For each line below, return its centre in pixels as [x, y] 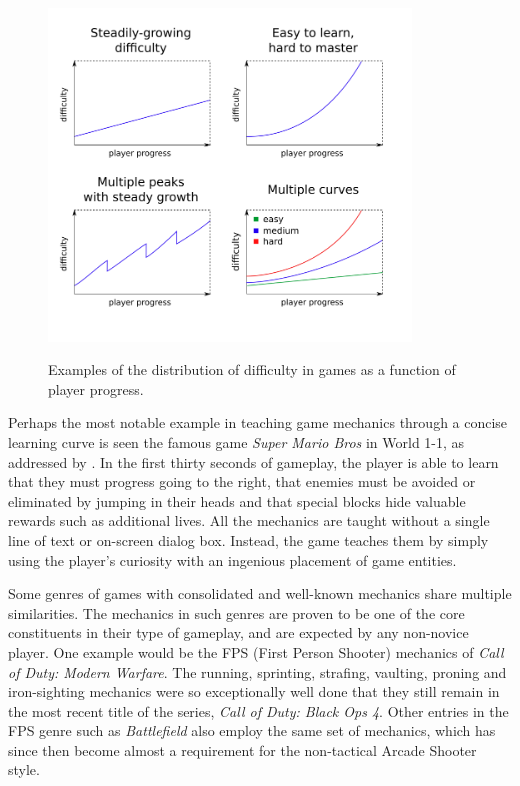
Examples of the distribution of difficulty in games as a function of [252, 369]
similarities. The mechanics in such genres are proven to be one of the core [236, 612]
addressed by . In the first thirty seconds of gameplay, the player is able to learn [253, 461]
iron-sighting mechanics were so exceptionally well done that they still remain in [254, 691]
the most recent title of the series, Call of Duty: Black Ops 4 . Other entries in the [258, 710]
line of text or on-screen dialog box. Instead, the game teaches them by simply [248, 539]
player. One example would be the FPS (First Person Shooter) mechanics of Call [256, 651]
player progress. [96, 388]
